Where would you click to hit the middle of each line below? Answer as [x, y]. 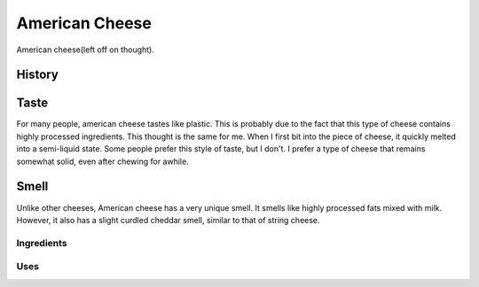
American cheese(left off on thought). [85, 50]
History [38, 75]
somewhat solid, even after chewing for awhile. [103, 161]
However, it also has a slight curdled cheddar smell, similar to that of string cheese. [168, 220]
